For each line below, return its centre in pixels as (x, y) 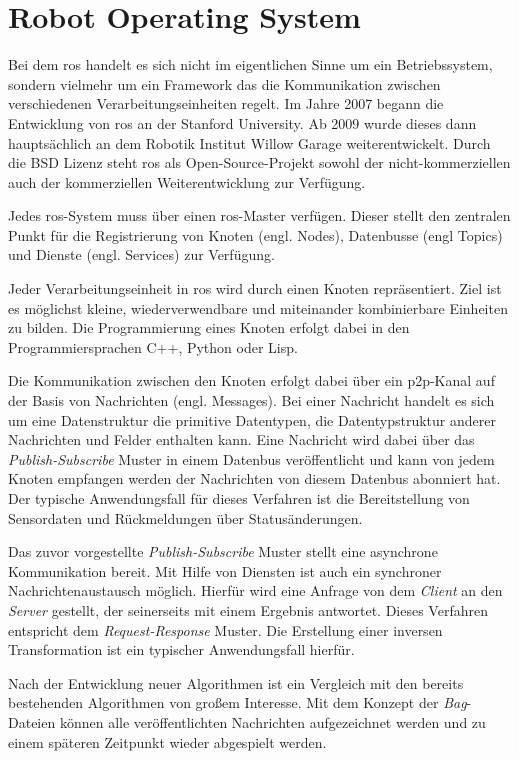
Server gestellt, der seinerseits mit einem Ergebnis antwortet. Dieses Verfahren (248, 609)
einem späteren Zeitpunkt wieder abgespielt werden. (167, 741)
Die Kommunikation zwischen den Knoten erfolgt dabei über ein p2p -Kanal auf (251, 380)
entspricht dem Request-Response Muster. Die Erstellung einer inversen (225, 629)
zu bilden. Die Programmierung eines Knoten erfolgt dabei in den (209, 327)
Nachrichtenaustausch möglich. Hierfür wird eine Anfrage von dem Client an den (255, 590)
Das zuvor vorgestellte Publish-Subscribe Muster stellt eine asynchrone (223, 551)
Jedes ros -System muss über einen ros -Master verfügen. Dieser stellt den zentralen (259, 215)
